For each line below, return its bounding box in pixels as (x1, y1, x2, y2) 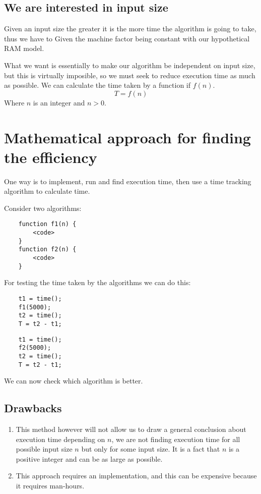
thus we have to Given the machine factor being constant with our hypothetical (4, 33, 250, 43)
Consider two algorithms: (4, 202, 82, 213)
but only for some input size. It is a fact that (81, 444, 220, 454)
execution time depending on (16, 433, 105, 444)
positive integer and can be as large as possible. (16, 453, 163, 464)
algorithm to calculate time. (4, 186, 90, 196)
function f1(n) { (18, 221, 77, 228)
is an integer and (33, 97, 85, 107)
